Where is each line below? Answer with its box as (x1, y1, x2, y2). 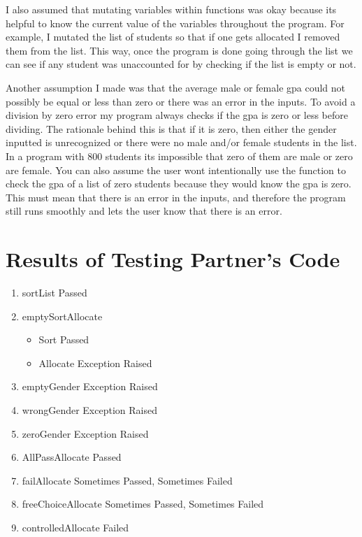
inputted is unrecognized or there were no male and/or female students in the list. (6, 135, 357, 150)
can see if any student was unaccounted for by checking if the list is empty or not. (6, 57, 356, 71)
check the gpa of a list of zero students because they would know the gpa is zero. (6, 176, 352, 191)
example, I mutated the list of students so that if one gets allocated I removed (6, 29, 340, 44)
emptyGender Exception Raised (22, 379, 158, 394)
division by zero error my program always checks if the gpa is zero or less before (6, 108, 348, 122)
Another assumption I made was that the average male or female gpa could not (6, 80, 346, 94)
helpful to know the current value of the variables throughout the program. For (6, 15, 345, 30)
